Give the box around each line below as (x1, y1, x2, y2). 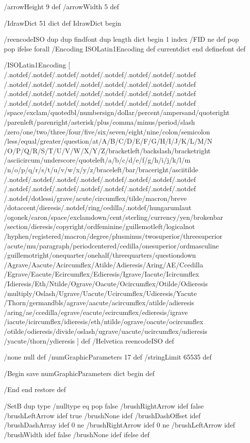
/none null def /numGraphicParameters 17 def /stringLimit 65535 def (4, 352, 212, 362)
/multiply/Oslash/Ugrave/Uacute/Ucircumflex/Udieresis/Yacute (4, 288, 197, 298)
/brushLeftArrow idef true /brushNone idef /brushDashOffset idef (4, 410, 201, 420)
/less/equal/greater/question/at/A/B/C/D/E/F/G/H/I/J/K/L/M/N (4, 136, 213, 146)
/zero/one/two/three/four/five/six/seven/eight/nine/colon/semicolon (4, 126, 210, 136)
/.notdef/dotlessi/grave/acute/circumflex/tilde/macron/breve (4, 193, 187, 203)
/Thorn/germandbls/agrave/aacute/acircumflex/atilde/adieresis (4, 297, 194, 308)
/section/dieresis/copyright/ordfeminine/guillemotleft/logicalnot (4, 221, 195, 231)
